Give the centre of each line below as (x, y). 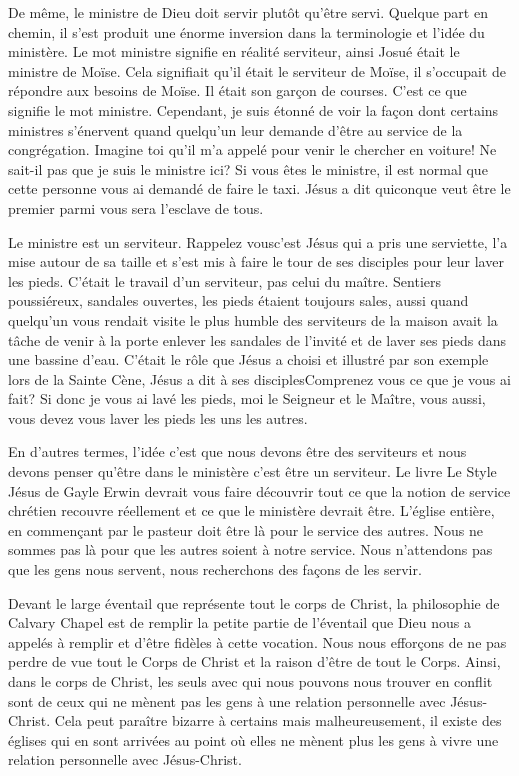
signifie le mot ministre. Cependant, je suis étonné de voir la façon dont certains (253, 109)
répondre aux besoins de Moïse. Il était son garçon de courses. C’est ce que (237, 90)
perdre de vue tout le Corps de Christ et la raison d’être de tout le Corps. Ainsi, (254, 661)
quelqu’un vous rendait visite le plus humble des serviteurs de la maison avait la (253, 319)
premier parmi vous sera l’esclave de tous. (136, 207)
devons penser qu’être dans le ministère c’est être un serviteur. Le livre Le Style (252, 471)
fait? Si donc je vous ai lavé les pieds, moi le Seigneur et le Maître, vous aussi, (247, 398)
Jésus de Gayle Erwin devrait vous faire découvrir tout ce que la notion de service (259, 490)
